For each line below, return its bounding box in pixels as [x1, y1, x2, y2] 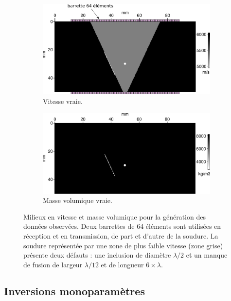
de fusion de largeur [23, 259, 83, 269]
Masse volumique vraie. [43, 195, 112, 205]
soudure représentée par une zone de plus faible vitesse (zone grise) [23, 240, 223, 250]
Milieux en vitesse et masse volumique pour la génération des [23, 211, 206, 221]
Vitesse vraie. [43, 96, 83, 106]
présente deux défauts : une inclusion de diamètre [23, 250, 171, 260]
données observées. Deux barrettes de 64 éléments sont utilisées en [23, 221, 221, 231]
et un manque [186, 250, 228, 260]
